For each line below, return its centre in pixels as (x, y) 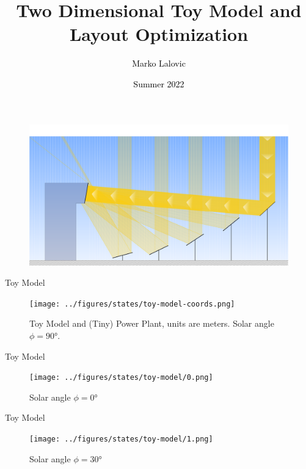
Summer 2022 (159, 83)
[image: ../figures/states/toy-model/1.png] (121, 439)
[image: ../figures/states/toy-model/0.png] (121, 378)
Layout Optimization (159, 34)
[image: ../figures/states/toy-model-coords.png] (132, 304)
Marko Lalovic (159, 63)
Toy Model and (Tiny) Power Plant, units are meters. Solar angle (152, 323)
